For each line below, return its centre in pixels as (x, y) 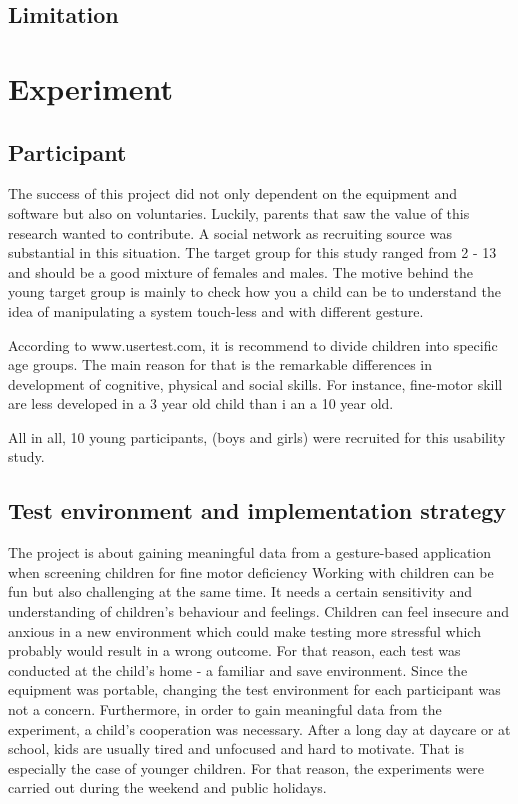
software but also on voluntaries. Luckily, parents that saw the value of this (239, 212)
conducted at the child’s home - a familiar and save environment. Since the (238, 669)
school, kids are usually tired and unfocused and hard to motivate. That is (236, 748)
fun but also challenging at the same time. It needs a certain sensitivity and (240, 591)
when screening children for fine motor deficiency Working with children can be (251, 571)
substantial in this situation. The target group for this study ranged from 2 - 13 (252, 252)
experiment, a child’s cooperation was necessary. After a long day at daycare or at (259, 728)
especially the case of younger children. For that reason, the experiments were (246, 767)
